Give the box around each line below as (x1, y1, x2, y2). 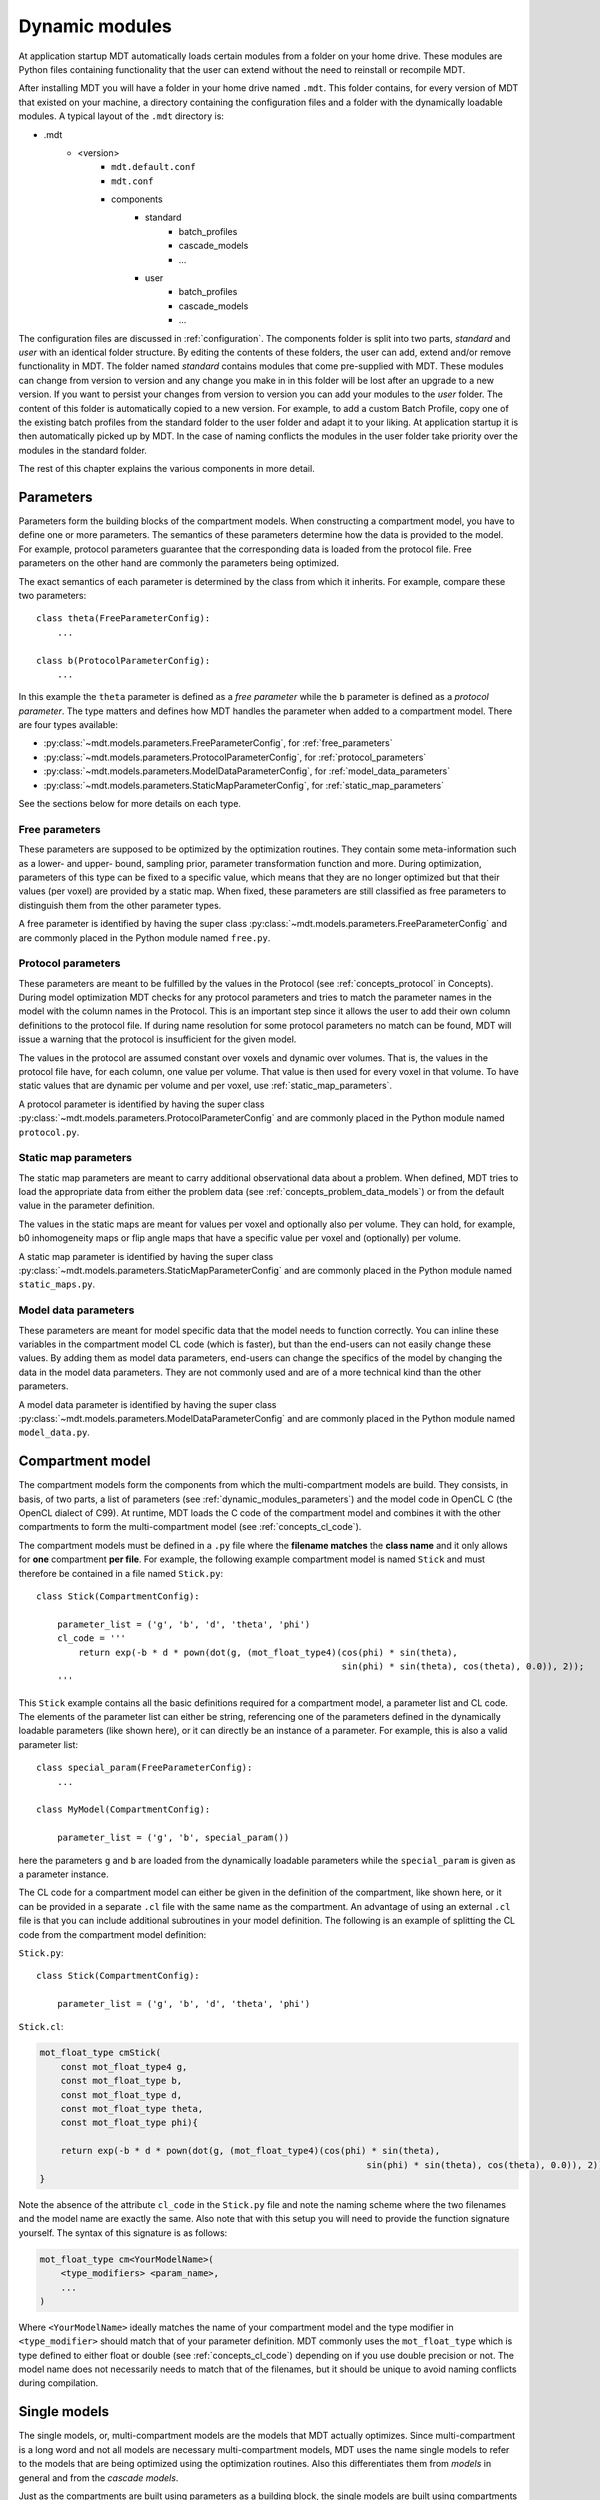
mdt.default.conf (111, 161, 196, 173)
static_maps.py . (18, 1278, 96, 1290)
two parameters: (18, 589, 87, 601)
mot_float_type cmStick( (39, 2047, 162, 2059)
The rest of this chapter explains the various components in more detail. (18, 463, 315, 475)
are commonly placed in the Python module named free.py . (18, 931, 271, 944)
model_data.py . (18, 1426, 90, 1439)
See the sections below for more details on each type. (18, 798, 242, 810)
